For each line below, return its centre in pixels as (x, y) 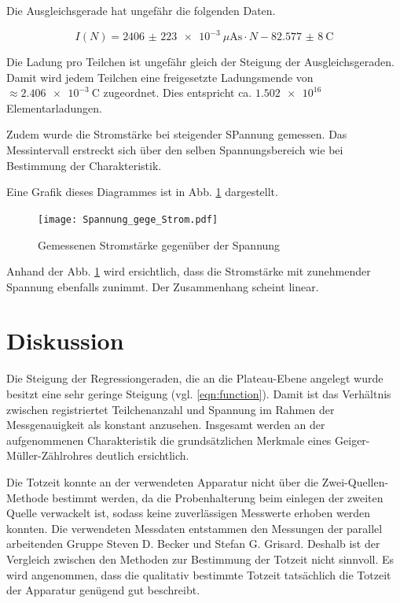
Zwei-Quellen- (355, 481)
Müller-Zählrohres (50, 455)
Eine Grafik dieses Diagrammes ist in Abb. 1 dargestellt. (142, 192)
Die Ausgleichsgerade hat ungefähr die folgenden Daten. (141, 10)
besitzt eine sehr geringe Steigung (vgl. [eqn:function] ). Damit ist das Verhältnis (199, 394)
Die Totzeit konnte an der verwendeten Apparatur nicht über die (163, 481)
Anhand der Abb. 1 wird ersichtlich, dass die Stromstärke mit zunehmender (189, 271)
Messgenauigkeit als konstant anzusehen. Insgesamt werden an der (166, 425)
